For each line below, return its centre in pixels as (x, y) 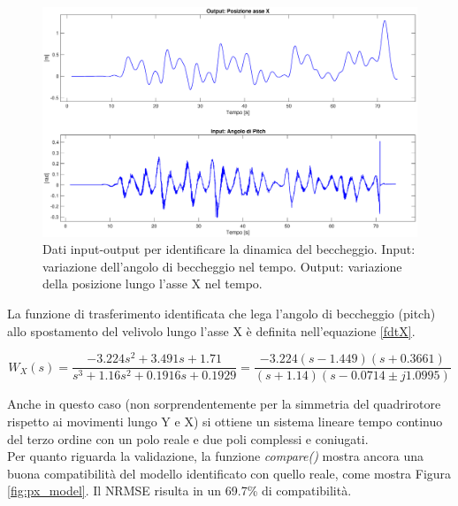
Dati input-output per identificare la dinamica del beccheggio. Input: (229, 249)
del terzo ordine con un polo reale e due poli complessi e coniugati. (188, 438)
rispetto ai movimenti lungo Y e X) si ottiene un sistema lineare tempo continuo (225, 421)
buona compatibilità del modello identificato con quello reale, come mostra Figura (229, 473)
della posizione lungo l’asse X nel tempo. (153, 284)
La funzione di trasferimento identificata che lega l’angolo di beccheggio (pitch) (221, 313)
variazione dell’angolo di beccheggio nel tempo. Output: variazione (222, 266)
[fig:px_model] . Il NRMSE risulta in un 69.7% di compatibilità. (179, 491)
